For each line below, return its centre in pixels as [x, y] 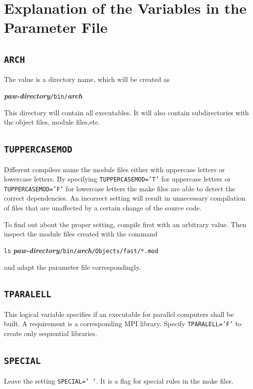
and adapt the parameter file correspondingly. [72, 267]
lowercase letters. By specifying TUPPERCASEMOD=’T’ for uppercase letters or [117, 179]
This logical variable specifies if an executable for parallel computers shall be [119, 314]
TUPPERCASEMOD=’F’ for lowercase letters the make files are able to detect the [120, 188]
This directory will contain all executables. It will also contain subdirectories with [126, 112]
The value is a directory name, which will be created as [87, 79]
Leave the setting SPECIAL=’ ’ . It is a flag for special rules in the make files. [119, 380]
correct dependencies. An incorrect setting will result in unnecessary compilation [125, 198]
